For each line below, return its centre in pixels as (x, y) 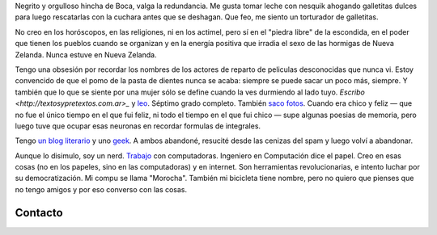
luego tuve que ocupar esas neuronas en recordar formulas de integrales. (138, 126)
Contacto (39, 213)
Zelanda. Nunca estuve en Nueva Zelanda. (86, 55)
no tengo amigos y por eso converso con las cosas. (101, 189)
